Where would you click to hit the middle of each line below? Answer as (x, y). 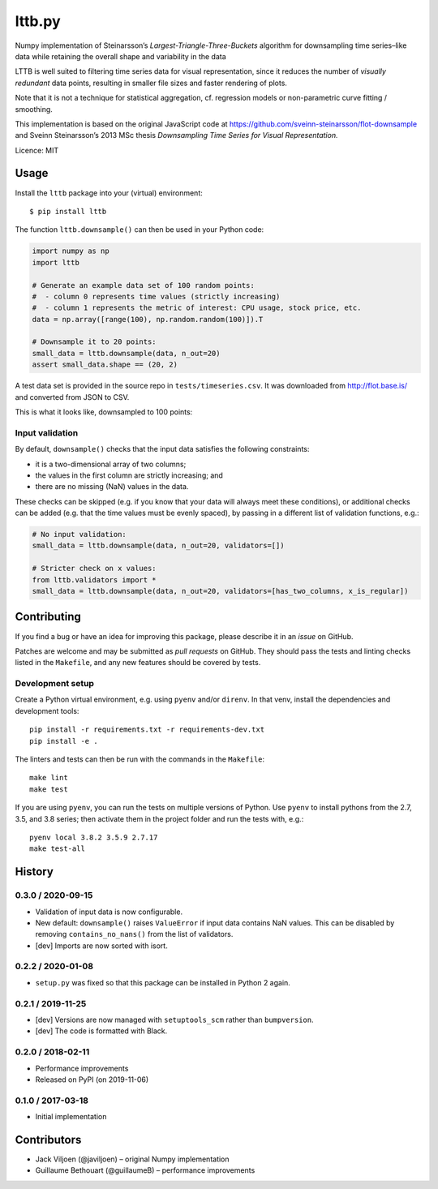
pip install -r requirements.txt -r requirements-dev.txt (147, 730)
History (34, 872)
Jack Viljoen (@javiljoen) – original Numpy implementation (133, 1159)
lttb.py (38, 21)
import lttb (56, 262)
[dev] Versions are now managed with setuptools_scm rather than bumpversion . (174, 1019)
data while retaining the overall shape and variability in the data (120, 56)
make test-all (57, 849)
